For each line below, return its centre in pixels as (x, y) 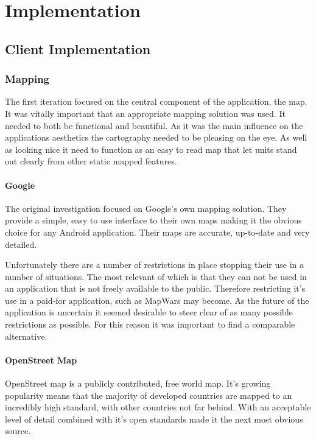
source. (18, 431)
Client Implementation (78, 48)
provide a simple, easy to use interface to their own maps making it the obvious (153, 220)
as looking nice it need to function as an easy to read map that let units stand (151, 149)
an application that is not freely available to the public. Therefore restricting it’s (155, 288)
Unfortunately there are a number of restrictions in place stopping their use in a (154, 265)
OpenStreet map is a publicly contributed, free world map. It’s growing (138, 383)
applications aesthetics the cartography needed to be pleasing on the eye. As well (156, 137)
